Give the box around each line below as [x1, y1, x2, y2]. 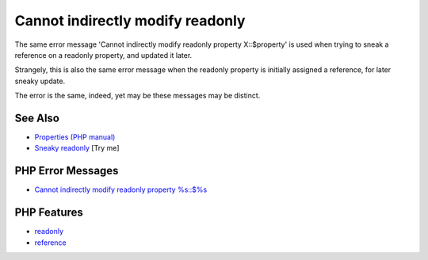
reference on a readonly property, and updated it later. [14, 50, 193, 59]
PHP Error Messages [14, 164, 119, 178]
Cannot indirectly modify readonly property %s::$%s [34, 185, 208, 194]
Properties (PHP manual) [34, 132, 116, 142]
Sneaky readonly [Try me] [34, 143, 120, 153]
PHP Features [14, 206, 83, 220]
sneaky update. [14, 76, 66, 86]
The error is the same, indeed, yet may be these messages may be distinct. [14, 91, 261, 101]
